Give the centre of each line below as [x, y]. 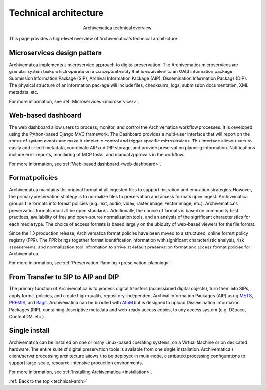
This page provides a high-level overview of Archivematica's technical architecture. [94, 38]
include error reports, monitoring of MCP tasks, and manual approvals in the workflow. [97, 155]
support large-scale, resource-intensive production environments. [76, 363]
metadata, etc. [24, 92]
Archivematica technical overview [117, 28]
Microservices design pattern [55, 53]
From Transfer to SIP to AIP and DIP [64, 277]
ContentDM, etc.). [27, 316]
